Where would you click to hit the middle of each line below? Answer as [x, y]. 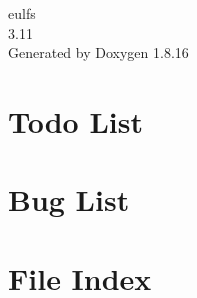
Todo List [75, 120]
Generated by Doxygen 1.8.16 [98, 52]
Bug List [69, 199]
